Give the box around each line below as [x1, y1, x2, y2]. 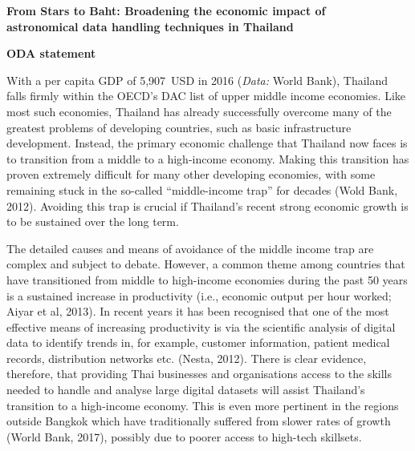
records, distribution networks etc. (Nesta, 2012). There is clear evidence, [6, 349, 367, 366]
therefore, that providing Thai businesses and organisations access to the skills [6, 365, 393, 382]
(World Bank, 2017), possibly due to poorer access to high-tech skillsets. [6, 428, 362, 445]
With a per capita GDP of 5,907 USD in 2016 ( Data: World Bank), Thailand [6, 71, 389, 88]
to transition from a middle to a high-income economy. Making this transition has [6, 150, 409, 167]
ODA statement [6, 45, 96, 62]
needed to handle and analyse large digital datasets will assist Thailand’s [6, 381, 365, 398]
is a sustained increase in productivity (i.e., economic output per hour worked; [6, 287, 392, 304]
